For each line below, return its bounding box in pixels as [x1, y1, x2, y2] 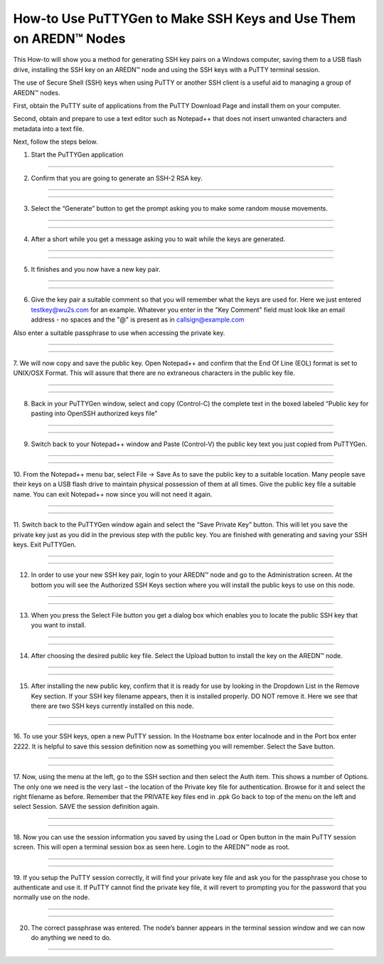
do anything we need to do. [31, 933, 112, 942]
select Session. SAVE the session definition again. [13, 803, 160, 811]
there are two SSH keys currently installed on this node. [31, 701, 194, 711]
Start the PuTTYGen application [31, 150, 124, 159]
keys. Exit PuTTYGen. [13, 540, 77, 549]
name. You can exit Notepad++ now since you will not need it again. [13, 489, 213, 498]
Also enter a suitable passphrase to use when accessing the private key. [13, 328, 225, 337]
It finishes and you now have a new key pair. [31, 265, 161, 274]
